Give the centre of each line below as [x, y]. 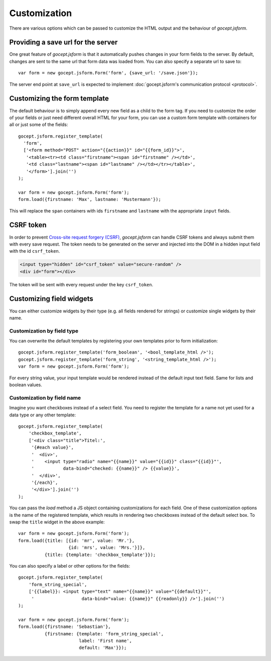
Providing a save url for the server [63, 42]
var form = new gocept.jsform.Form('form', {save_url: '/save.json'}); [108, 73]
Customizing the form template [59, 99]
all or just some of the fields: [39, 125]
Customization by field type [44, 330]
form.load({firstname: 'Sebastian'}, [65, 627]
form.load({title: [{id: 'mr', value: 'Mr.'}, [77, 540]
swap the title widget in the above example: [57, 522]
